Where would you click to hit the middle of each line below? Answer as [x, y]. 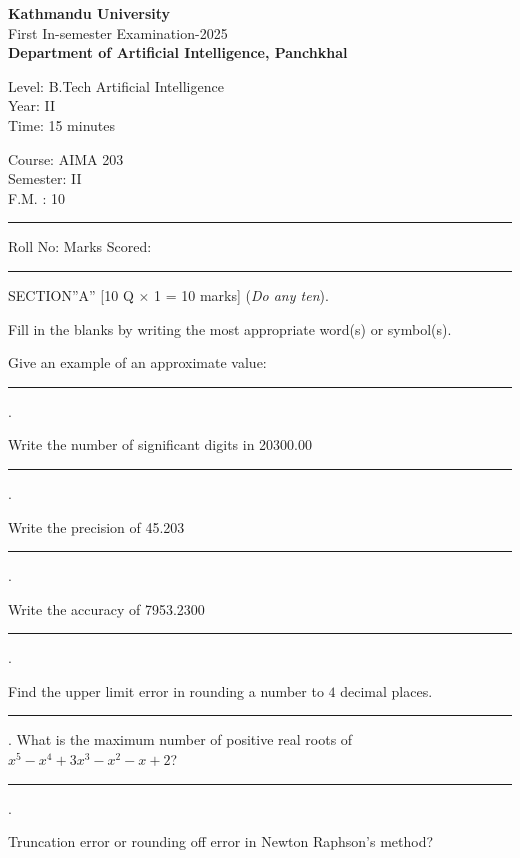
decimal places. [386, 690]
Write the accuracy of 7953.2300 [106, 608]
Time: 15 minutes [62, 124]
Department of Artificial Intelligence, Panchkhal [178, 52]
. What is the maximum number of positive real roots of [180, 739]
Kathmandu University [89, 13]
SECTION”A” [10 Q [71, 294]
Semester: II [45, 178]
